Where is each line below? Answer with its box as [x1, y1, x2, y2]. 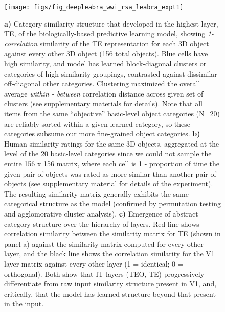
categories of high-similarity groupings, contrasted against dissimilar [4, 68, 217, 79]
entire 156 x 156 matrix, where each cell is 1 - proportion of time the [4, 158, 220, 169]
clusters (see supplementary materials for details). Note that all [4, 98, 202, 109]
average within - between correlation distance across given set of [4, 88, 204, 99]
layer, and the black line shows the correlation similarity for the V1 [4, 248, 215, 259]
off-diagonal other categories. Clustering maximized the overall [4, 78, 200, 89]
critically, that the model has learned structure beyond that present [4, 288, 216, 299]
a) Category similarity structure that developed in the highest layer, [4, 18, 218, 29]
